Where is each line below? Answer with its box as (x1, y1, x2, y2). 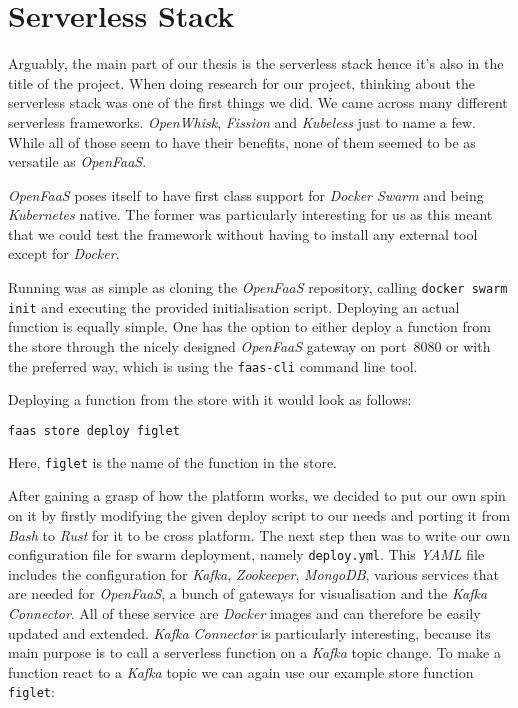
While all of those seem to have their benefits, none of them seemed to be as (8, 131, 476, 152)
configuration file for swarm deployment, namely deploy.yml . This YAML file (8, 544, 485, 565)
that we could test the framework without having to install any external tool (8, 223, 478, 244)
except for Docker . (8, 243, 120, 264)
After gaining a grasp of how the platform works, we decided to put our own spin (8, 485, 506, 506)
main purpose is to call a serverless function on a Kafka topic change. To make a (8, 642, 501, 663)
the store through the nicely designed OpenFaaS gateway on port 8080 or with (8, 335, 491, 356)
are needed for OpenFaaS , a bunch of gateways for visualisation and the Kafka (8, 583, 488, 604)
